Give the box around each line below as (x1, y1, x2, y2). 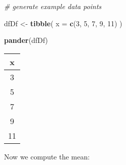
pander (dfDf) (4, 35, 48, 45)
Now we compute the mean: (4, 151, 90, 161)
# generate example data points (4, 1, 102, 11)
